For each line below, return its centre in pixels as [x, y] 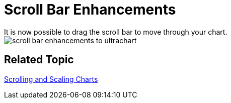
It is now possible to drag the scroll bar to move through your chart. [116, 32]
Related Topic [39, 60]
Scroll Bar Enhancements [90, 10]
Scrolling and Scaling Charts [51, 79]
